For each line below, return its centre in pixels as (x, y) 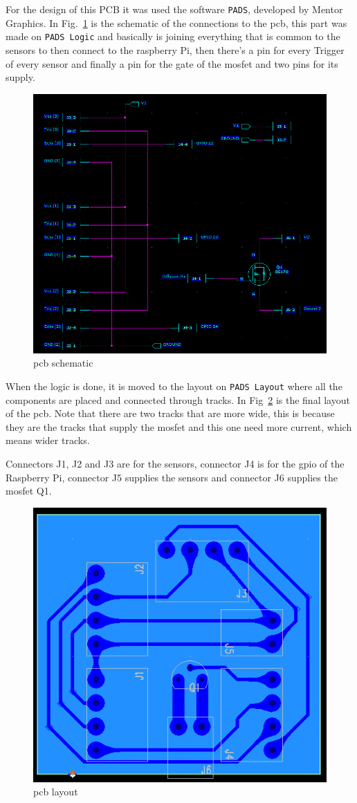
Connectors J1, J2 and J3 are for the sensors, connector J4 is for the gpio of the (175, 463)
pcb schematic (63, 363)
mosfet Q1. (29, 491)
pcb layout (56, 792)
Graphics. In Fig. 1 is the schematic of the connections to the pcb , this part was (176, 22)
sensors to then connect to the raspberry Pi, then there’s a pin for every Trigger (175, 49)
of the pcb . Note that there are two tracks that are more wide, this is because (170, 413)
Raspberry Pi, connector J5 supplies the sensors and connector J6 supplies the (172, 477)
